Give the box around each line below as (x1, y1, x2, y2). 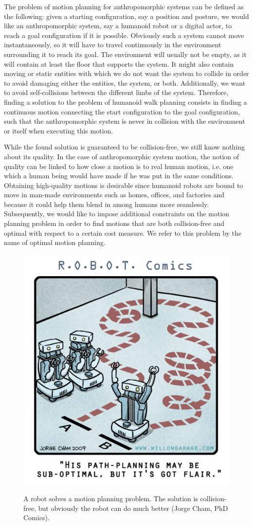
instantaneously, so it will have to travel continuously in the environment (4, 39, 221, 50)
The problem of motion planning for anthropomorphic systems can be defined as (4, 1, 244, 11)
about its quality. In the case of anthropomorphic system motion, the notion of (4, 151, 239, 161)
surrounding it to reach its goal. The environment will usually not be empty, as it (4, 49, 247, 59)
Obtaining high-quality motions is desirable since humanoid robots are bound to (4, 180, 243, 190)
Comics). (23, 512, 50, 523)
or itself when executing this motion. (4, 125, 113, 135)
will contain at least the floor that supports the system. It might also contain (4, 58, 234, 69)
